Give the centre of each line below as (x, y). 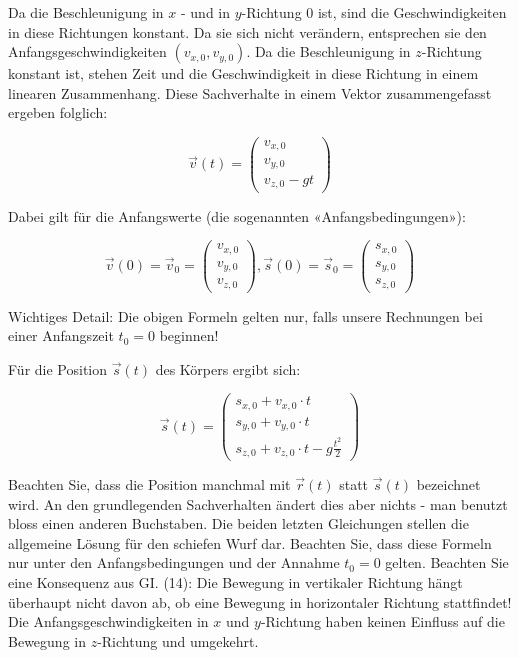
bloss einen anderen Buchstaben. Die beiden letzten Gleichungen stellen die (238, 523)
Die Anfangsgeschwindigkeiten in (108, 621)
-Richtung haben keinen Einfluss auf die (382, 621)
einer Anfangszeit (61, 335)
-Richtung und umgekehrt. (178, 640)
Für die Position (58, 368)
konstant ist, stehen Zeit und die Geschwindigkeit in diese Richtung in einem (243, 73)
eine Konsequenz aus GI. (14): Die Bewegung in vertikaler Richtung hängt (235, 581)
